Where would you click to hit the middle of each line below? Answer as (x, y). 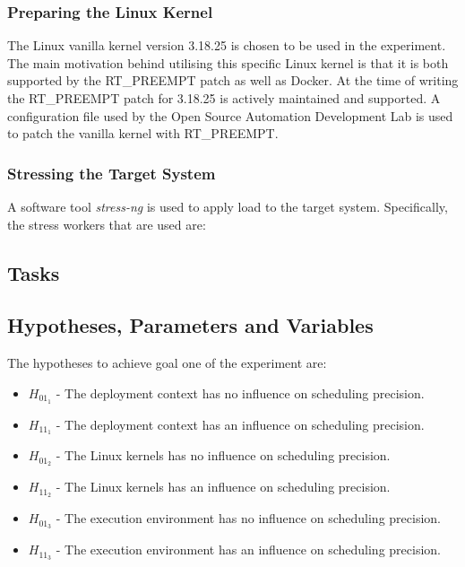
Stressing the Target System (112, 173)
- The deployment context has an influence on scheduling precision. (240, 424)
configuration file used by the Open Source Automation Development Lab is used (230, 115)
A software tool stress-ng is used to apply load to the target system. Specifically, (228, 206)
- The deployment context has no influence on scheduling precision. (240, 393)
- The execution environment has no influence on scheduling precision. (248, 518)
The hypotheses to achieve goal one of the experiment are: (167, 363)
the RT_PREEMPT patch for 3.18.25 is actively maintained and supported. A (224, 98)
